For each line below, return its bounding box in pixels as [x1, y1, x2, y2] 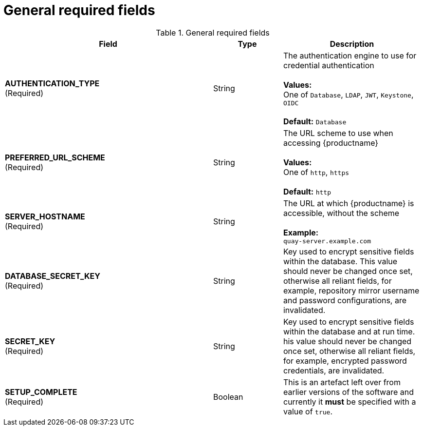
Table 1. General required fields [156, 27, 270, 38]
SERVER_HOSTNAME [5, 212, 85, 222]
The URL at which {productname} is [283, 198, 414, 208]
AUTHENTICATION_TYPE [5, 78, 100, 89]
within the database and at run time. [283, 326, 415, 336]
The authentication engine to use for [283, 50, 417, 60]
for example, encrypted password [283, 355, 407, 366]
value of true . [283, 406, 332, 416]
